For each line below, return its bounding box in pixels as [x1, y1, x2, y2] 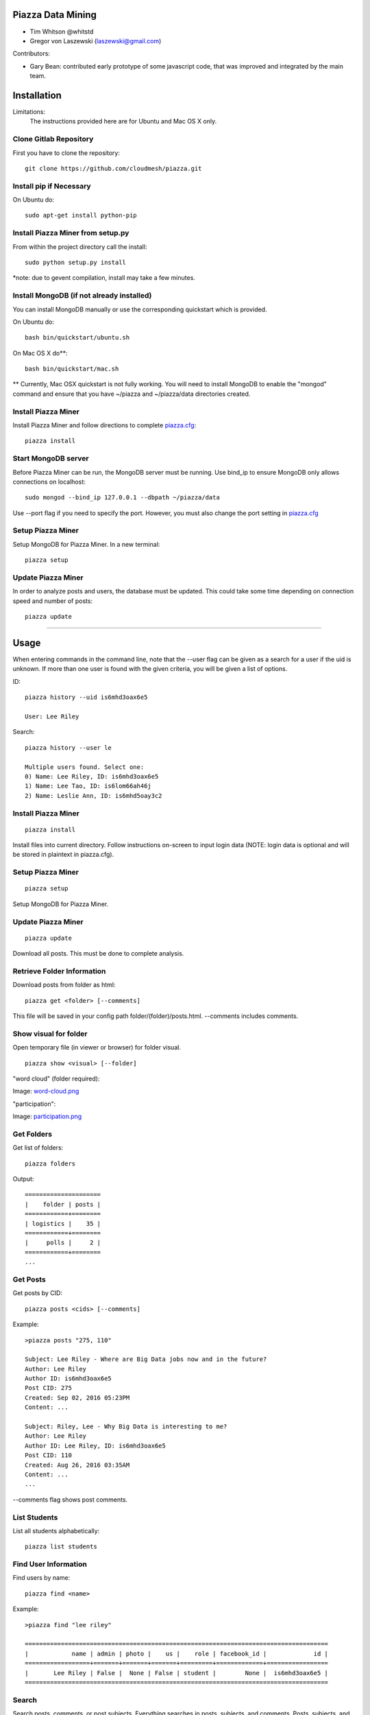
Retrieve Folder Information [12, 966, 106, 975]
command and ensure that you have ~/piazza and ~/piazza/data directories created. [12, 390, 251, 398]
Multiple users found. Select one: [25, 763, 145, 771]
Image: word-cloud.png [12, 1087, 79, 1096]
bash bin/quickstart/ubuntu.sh [25, 333, 130, 342]
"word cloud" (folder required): [12, 1074, 100, 1083]
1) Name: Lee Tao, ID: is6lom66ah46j [25, 782, 152, 790]
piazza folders [25, 1159, 76, 1168]
